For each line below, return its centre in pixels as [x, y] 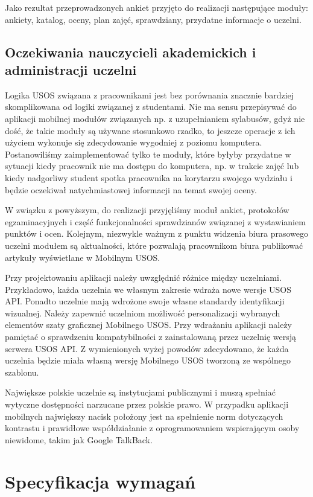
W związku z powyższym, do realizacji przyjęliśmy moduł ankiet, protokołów [147, 210]
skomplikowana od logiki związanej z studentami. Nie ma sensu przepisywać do [151, 107]
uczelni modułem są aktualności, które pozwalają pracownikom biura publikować [154, 245]
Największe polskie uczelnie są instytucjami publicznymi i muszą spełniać [140, 392]
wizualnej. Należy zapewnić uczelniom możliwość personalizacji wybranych [143, 313]
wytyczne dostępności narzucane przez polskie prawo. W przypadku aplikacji [147, 404]
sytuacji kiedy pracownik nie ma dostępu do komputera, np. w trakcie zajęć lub [152, 166]
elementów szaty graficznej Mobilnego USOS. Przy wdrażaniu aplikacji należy [149, 325]
